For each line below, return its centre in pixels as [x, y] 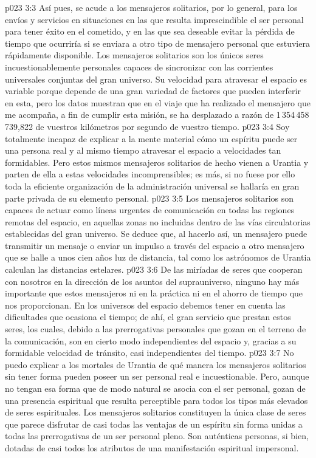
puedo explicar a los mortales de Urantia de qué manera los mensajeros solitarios [156, 364]
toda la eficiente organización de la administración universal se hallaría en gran [152, 186]
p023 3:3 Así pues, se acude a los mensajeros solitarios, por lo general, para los [151, 7]
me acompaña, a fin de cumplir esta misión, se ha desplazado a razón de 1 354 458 [157, 114]
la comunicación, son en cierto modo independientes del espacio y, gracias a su [151, 340]
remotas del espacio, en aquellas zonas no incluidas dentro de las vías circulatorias [158, 221]
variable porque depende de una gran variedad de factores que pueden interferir [153, 91]
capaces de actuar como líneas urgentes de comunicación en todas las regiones [150, 210]
